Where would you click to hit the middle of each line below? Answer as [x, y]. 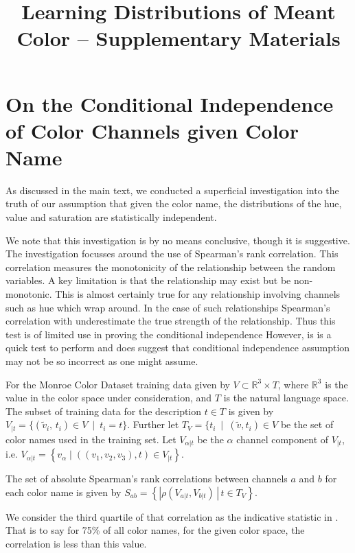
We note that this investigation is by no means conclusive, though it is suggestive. [178, 240]
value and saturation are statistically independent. [111, 217]
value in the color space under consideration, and [109, 398]
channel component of [283, 439]
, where [293, 384]
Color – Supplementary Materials [179, 38]
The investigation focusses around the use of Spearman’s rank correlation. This [172, 254]
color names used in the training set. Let [91, 439]
